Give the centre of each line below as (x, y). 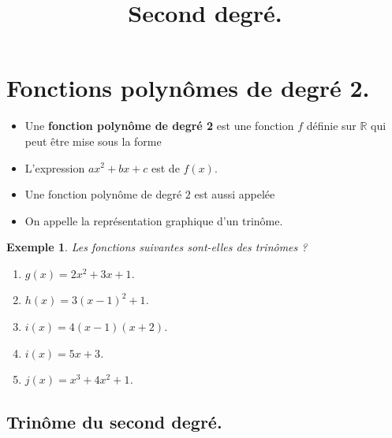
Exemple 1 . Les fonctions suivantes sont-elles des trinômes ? (157, 247)
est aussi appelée (235, 194)
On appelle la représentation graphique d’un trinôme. (154, 220)
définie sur (331, 126)
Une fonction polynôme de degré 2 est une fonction (159, 126)
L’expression (55, 167)
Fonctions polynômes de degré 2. (188, 88)
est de (166, 167)
